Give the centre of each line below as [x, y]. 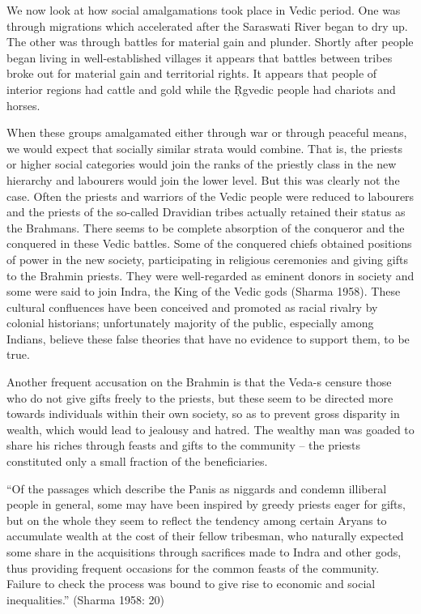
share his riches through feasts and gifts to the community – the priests [184, 445]
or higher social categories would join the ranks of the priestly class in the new [202, 164]
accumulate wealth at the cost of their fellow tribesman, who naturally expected [205, 536]
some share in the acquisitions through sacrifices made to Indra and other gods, [204, 552]
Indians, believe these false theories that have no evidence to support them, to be [208, 338]
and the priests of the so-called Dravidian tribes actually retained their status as [206, 212]
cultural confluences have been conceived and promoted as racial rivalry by [192, 307]
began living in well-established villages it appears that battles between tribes [200, 57]
